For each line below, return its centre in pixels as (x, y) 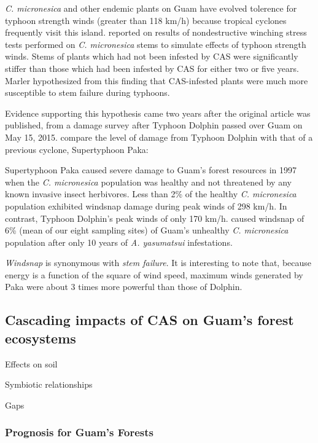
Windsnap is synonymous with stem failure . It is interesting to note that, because (158, 263)
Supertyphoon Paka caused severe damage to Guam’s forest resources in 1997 (151, 170)
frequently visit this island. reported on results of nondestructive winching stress (156, 32)
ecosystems (41, 338)
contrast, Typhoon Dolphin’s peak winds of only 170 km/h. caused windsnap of (155, 218)
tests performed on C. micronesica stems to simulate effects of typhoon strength (156, 44)
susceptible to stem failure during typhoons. (87, 92)
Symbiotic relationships (49, 384)
